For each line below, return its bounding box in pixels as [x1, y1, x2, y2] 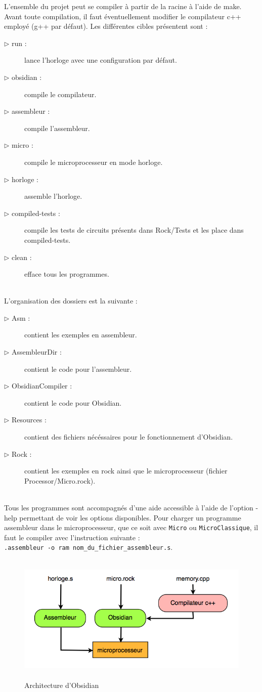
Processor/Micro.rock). [24, 475, 96, 486]
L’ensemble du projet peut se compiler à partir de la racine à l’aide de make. [4, 1, 242, 11]
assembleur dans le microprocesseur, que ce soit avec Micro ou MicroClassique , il [4, 522, 258, 533]
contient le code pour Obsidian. [24, 397, 122, 408]
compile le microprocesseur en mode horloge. [24, 156, 163, 167]
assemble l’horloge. [24, 191, 82, 201]
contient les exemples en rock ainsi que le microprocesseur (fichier [24, 465, 228, 476]
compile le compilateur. [24, 89, 97, 99]
